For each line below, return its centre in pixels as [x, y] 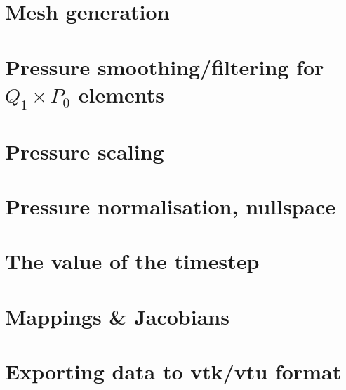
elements [121, 94]
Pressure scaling [85, 151]
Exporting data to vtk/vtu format [173, 371]
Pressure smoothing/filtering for [165, 66]
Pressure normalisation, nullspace [171, 206]
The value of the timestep [132, 261]
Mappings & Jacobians [117, 316]
